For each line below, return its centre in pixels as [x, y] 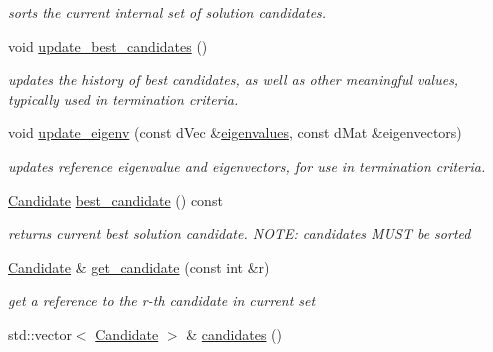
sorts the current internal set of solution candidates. [167, 12]
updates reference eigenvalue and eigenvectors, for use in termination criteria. [247, 165]
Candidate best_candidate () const [115, 199]
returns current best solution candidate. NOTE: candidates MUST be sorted [239, 233]
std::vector [40, 333]
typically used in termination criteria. [123, 98]
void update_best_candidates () [108, 45]
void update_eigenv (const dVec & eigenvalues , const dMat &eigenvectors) [235, 132]
